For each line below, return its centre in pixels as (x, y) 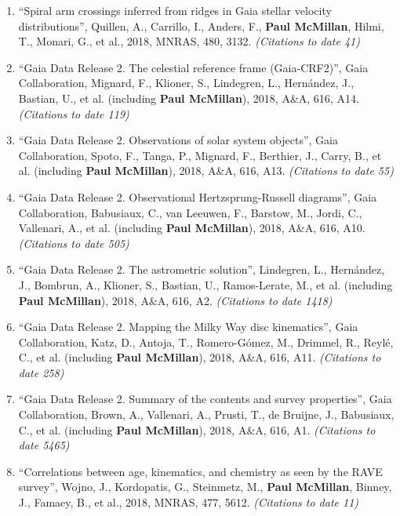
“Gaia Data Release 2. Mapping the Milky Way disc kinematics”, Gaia (188, 327)
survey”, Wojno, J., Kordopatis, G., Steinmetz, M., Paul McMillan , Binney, (205, 487)
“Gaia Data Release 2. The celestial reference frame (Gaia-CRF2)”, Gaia (193, 67)
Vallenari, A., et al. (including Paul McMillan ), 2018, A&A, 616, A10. (192, 228)
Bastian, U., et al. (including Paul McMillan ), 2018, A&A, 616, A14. (189, 98)
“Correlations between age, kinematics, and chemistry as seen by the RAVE (200, 471)
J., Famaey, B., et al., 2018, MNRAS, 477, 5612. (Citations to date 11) (189, 502)
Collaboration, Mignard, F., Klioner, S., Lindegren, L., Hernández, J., (186, 83)
